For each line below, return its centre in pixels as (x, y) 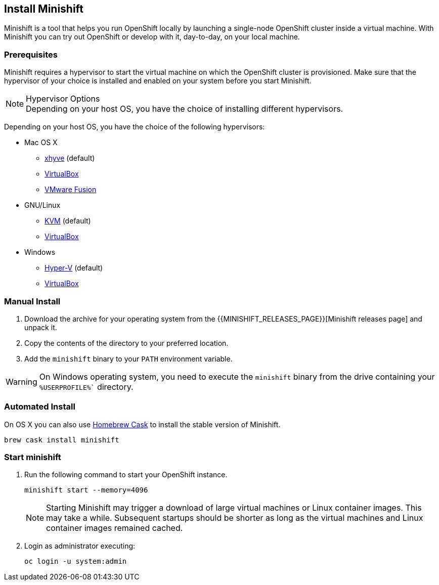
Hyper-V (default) (74, 268)
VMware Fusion (71, 190)
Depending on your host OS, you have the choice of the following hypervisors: (135, 127)
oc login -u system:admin (76, 561)
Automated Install (40, 407)
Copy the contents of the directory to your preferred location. (126, 343)
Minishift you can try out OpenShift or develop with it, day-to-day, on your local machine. (152, 37)
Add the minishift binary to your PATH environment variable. (128, 358)
